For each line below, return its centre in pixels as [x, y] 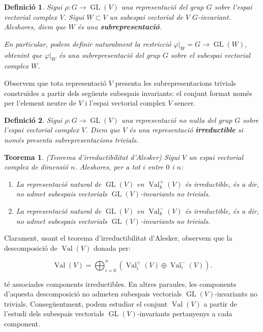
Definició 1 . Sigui [33, 7]
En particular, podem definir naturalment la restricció [88, 43]
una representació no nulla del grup [177, 120]
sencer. [185, 103]
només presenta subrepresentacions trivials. [71, 139]
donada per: [112, 247]
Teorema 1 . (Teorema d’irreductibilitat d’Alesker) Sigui [92, 157]
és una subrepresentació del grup [109, 55]
